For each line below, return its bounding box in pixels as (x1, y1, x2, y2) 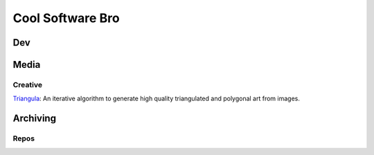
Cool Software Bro (12, 10, 121, 26)
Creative (12, 80, 43, 89)
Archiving (12, 113, 57, 125)
